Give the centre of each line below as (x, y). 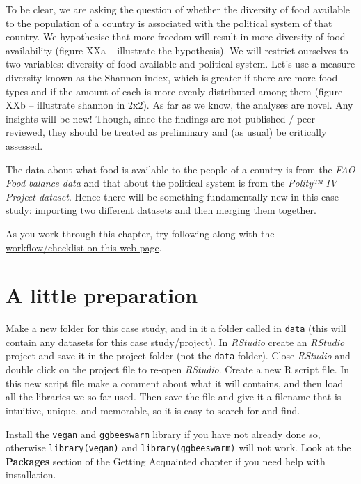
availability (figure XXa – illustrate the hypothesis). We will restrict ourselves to (177, 50)
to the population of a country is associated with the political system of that (169, 23)
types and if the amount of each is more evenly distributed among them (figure (174, 91)
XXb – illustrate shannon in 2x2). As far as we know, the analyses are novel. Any (179, 105)
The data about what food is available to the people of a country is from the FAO (180, 169)
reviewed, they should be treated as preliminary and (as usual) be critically (166, 132)
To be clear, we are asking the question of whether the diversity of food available (178, 9)
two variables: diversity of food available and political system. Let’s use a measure (180, 64)
